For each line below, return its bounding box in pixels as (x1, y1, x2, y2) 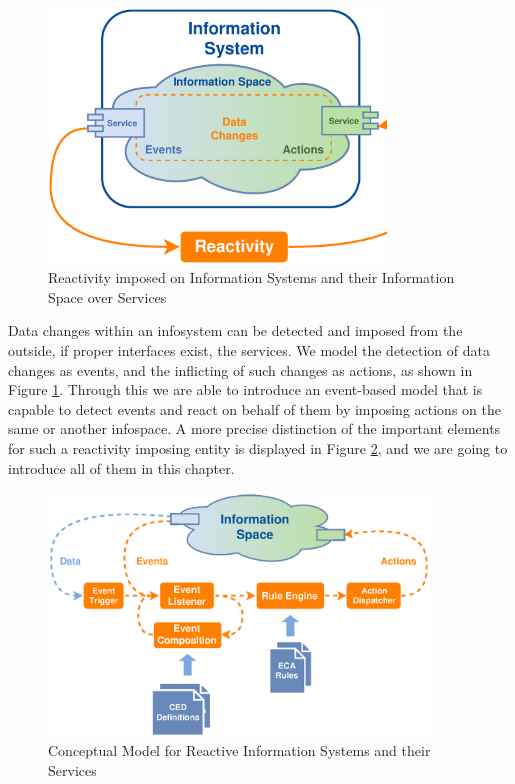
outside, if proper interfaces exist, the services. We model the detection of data (8, 340, 490, 361)
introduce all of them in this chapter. (8, 457, 235, 478)
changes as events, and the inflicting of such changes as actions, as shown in (8, 359, 473, 380)
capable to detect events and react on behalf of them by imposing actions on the (8, 398, 501, 419)
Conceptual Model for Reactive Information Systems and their (48, 740, 431, 761)
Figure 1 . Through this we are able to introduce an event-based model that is (8, 379, 483, 400)
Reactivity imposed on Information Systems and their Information (48, 267, 455, 288)
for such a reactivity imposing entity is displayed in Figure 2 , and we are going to (8, 438, 508, 459)
